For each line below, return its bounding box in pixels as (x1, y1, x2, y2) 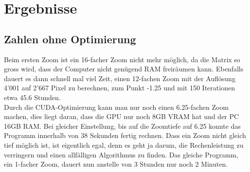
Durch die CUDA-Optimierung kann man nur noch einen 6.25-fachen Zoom (4, 102, 229, 112)
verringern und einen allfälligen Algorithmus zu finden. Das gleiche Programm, (4, 149, 238, 159)
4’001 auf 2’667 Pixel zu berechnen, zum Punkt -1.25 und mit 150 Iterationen (4, 83, 235, 93)
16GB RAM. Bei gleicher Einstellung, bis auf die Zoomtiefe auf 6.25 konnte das (4, 120, 241, 131)
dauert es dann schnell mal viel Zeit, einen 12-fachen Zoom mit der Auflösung (4, 73, 235, 83)
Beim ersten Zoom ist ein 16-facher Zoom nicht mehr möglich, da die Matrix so (4, 54, 240, 64)
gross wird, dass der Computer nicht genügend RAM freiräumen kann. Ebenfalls (4, 64, 244, 74)
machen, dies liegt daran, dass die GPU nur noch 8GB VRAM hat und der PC (4, 111, 239, 121)
